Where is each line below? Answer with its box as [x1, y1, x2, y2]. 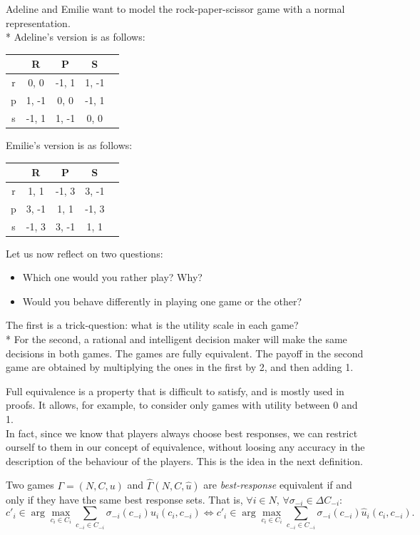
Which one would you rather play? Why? [22, 270, 203, 285]
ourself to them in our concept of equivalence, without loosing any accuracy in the [6, 439, 365, 454]
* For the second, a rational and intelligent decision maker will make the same [6, 332, 347, 346]
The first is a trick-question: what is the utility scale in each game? [6, 317, 299, 332]
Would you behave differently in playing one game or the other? [22, 293, 302, 308]
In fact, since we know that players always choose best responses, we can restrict [6, 425, 358, 440]
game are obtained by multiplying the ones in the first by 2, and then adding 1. [6, 360, 354, 374]
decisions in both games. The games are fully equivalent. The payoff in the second [6, 345, 364, 360]
